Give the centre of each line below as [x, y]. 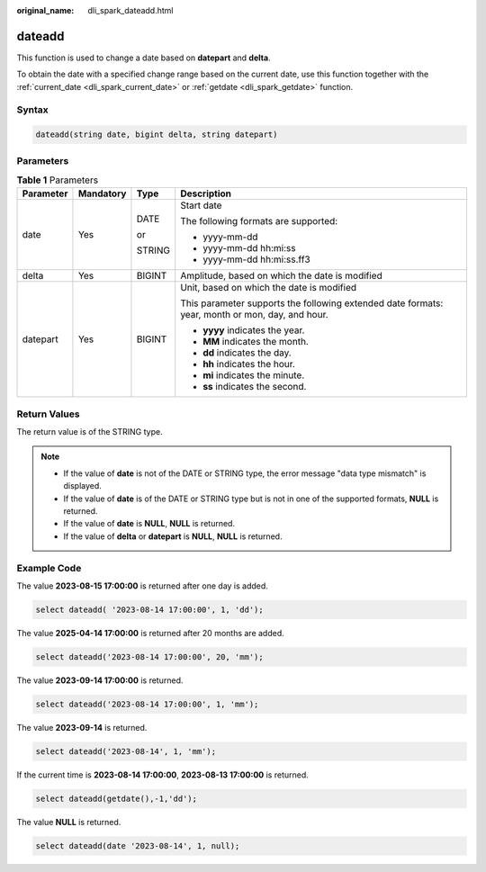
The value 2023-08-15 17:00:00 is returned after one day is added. [143, 586]
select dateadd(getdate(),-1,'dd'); [117, 798]
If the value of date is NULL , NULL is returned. [149, 524]
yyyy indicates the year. [254, 330]
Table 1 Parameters [58, 180]
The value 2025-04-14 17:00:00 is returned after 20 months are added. [151, 633]
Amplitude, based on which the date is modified [281, 276]
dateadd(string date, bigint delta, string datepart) [157, 135]
